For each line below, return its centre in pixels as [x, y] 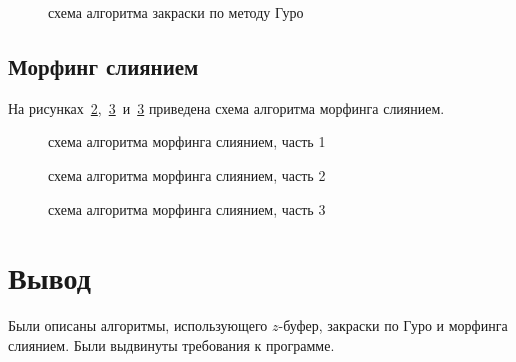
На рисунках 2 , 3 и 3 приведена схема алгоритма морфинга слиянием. [226, 107]
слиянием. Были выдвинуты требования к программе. [171, 344]
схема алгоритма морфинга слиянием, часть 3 [187, 208]
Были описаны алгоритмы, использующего [138, 325]
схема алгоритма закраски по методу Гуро [176, 12]
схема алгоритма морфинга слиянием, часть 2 [187, 174]
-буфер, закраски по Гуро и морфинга [393, 325]
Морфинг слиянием [103, 65]
